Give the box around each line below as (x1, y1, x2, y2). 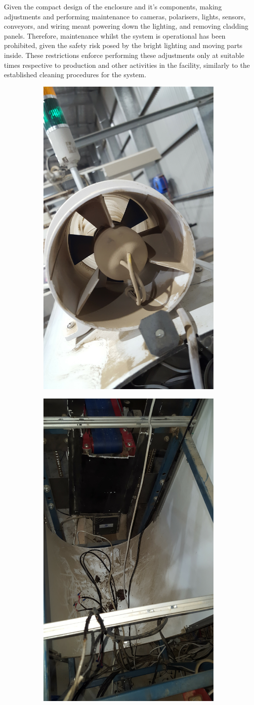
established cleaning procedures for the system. (4, 69, 146, 80)
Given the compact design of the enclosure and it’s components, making (4, 1, 222, 11)
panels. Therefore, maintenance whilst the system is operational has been (4, 30, 226, 41)
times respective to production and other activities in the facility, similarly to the (4, 59, 250, 70)
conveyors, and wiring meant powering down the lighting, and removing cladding (4, 21, 249, 31)
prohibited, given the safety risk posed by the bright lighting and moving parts (4, 40, 243, 50)
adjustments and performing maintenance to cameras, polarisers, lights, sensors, (4, 11, 246, 21)
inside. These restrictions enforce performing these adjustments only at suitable (4, 50, 245, 60)
